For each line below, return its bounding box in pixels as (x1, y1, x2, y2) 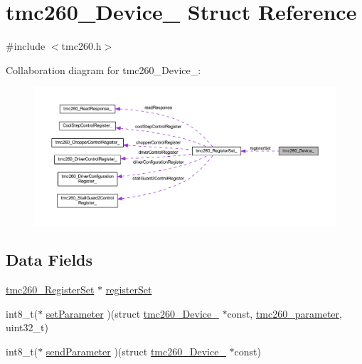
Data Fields (6, 249, 93, 271)
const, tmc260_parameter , (227, 306, 342, 321)
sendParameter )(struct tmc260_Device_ (46, 344, 226, 359)
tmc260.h (61, 38, 102, 53)
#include (6, 38, 46, 53)
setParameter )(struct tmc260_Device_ (46, 306, 219, 321)
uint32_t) (6, 320, 48, 335)
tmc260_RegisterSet (6, 282, 95, 297)
